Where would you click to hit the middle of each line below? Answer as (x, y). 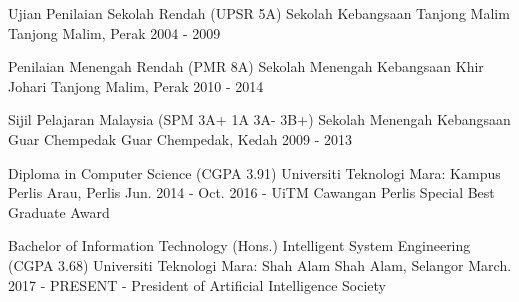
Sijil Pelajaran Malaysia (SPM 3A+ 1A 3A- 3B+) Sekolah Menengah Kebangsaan (259, 119)
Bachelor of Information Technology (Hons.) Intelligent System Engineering (239, 245)
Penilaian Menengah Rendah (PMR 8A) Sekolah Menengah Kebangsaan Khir (246, 66)
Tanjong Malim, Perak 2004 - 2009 (114, 32)
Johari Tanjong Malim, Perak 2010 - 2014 (136, 85)
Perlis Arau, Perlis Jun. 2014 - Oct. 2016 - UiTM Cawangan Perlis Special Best (251, 192)
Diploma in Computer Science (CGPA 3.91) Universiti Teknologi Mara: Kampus (254, 172)
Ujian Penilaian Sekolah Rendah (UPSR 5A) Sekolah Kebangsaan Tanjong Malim (259, 13)
